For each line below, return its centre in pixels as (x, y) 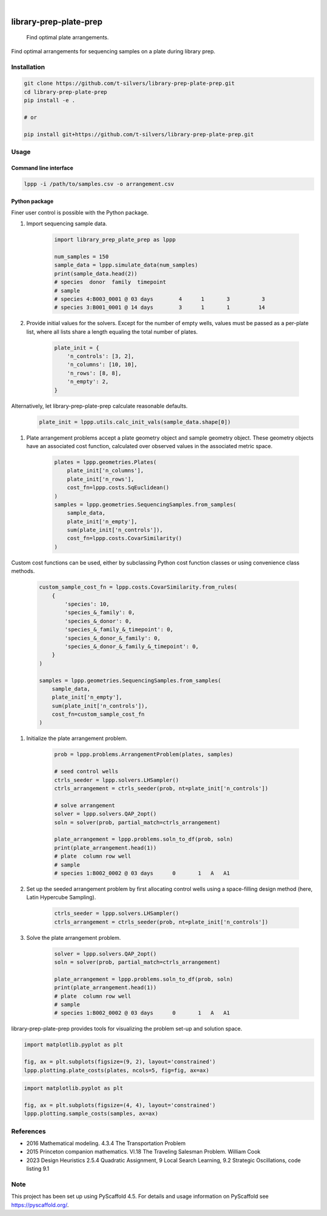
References (28, 1131)
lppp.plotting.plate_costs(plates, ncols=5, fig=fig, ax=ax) (117, 1070)
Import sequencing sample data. (67, 223)
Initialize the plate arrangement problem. (77, 738)
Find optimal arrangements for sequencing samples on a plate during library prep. (113, 51)
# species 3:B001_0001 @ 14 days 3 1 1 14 (160, 308)
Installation (28, 67)
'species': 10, (87, 604)
